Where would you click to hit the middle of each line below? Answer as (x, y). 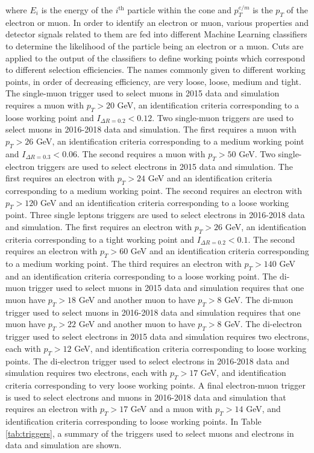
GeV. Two (257, 153)
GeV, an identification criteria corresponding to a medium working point (170, 141)
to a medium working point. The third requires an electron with (124, 264)
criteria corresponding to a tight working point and (100, 239)
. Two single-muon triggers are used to (223, 117)
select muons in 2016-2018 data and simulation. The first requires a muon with (151, 129)
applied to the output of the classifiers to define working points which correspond (155, 58)
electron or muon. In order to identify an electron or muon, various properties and (157, 22)
